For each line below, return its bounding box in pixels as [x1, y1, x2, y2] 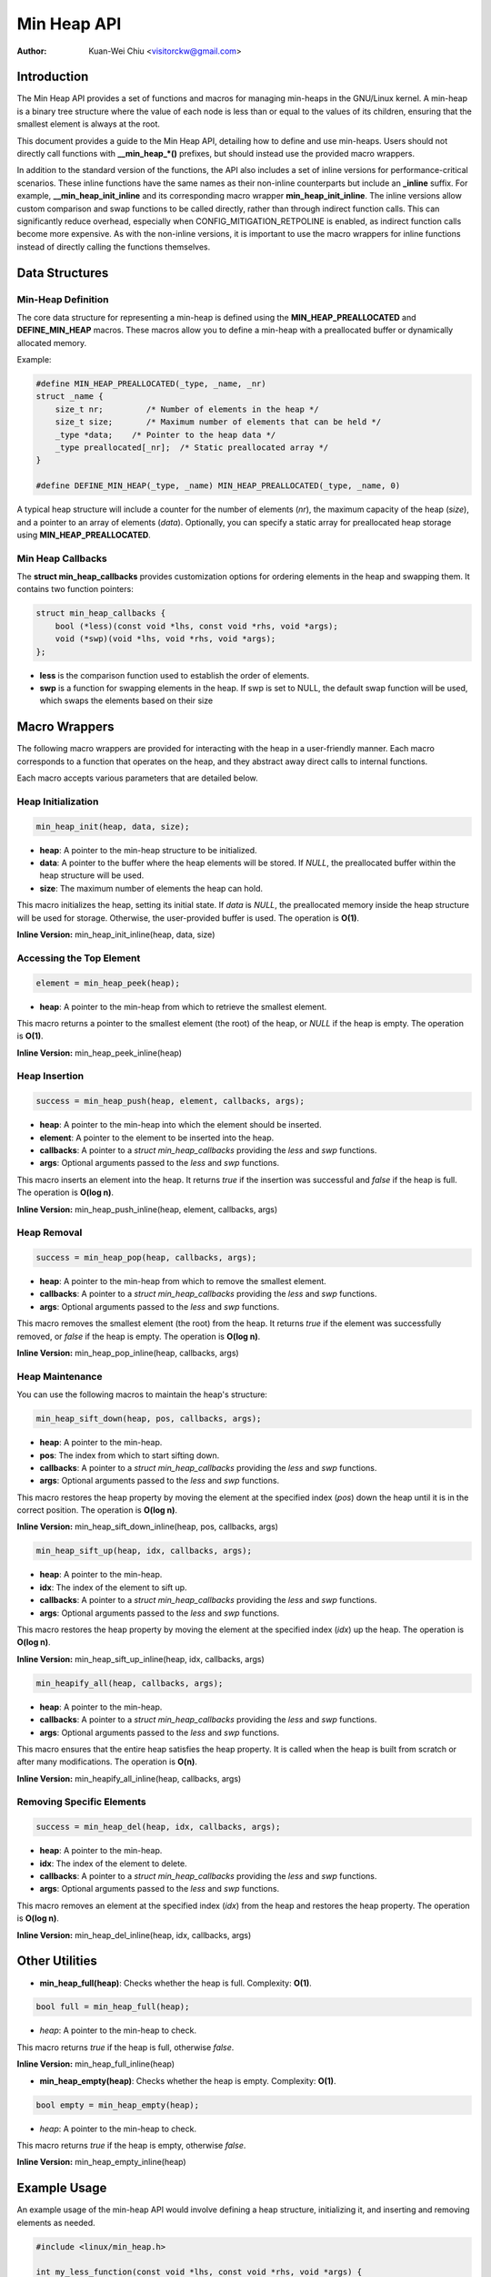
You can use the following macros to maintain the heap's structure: [16, 1389, 268, 1400]
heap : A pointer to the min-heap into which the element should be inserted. [39, 1119, 322, 1130]
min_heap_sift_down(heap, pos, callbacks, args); [35, 1414, 262, 1424]
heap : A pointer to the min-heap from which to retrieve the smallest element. [39, 1001, 327, 1012]
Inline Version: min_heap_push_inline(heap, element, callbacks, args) [16, 1203, 278, 1215]
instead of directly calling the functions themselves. [16, 241, 211, 252]
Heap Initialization [16, 795, 99, 808]
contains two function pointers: [16, 584, 134, 595]
